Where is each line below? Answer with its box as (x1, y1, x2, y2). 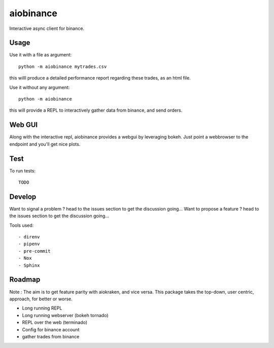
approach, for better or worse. (9, 296, 73, 302)
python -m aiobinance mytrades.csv (18, 63, 107, 69)
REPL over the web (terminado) (22, 320, 88, 326)
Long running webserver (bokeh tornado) (22, 312, 109, 318)
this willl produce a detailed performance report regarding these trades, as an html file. (9, 75, 191, 81)
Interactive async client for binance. (9, 25, 85, 31)
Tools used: (9, 222, 34, 228)
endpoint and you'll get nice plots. (9, 141, 81, 147)
